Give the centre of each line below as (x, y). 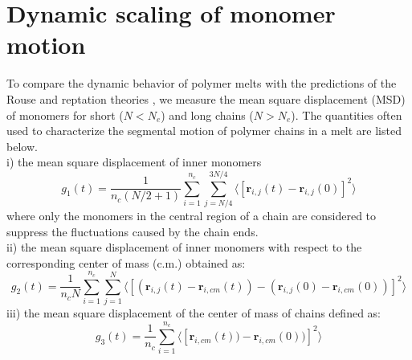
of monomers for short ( (65, 115)
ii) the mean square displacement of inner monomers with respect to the (184, 247)
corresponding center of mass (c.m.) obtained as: (126, 262)
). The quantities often (347, 115)
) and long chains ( (207, 115)
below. (22, 146)
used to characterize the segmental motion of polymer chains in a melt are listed (204, 131)
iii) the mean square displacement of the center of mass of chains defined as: (194, 312)
